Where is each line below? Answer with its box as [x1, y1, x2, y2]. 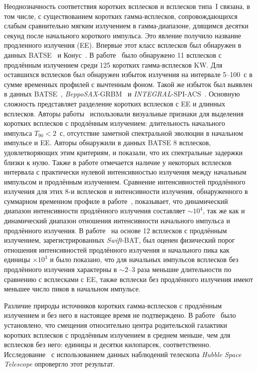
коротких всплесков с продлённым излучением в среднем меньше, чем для [4, 329, 231, 340]
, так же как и [202, 205, 245, 216]
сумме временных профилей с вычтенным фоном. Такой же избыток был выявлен [4, 79, 253, 89]
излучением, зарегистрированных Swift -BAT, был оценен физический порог [4, 235, 235, 245]
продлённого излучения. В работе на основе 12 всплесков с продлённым [4, 225, 227, 235]
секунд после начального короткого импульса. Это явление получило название [4, 30, 242, 40]
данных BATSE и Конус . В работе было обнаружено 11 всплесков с [4, 49, 222, 60]
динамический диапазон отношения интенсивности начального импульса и [4, 215, 230, 226]
